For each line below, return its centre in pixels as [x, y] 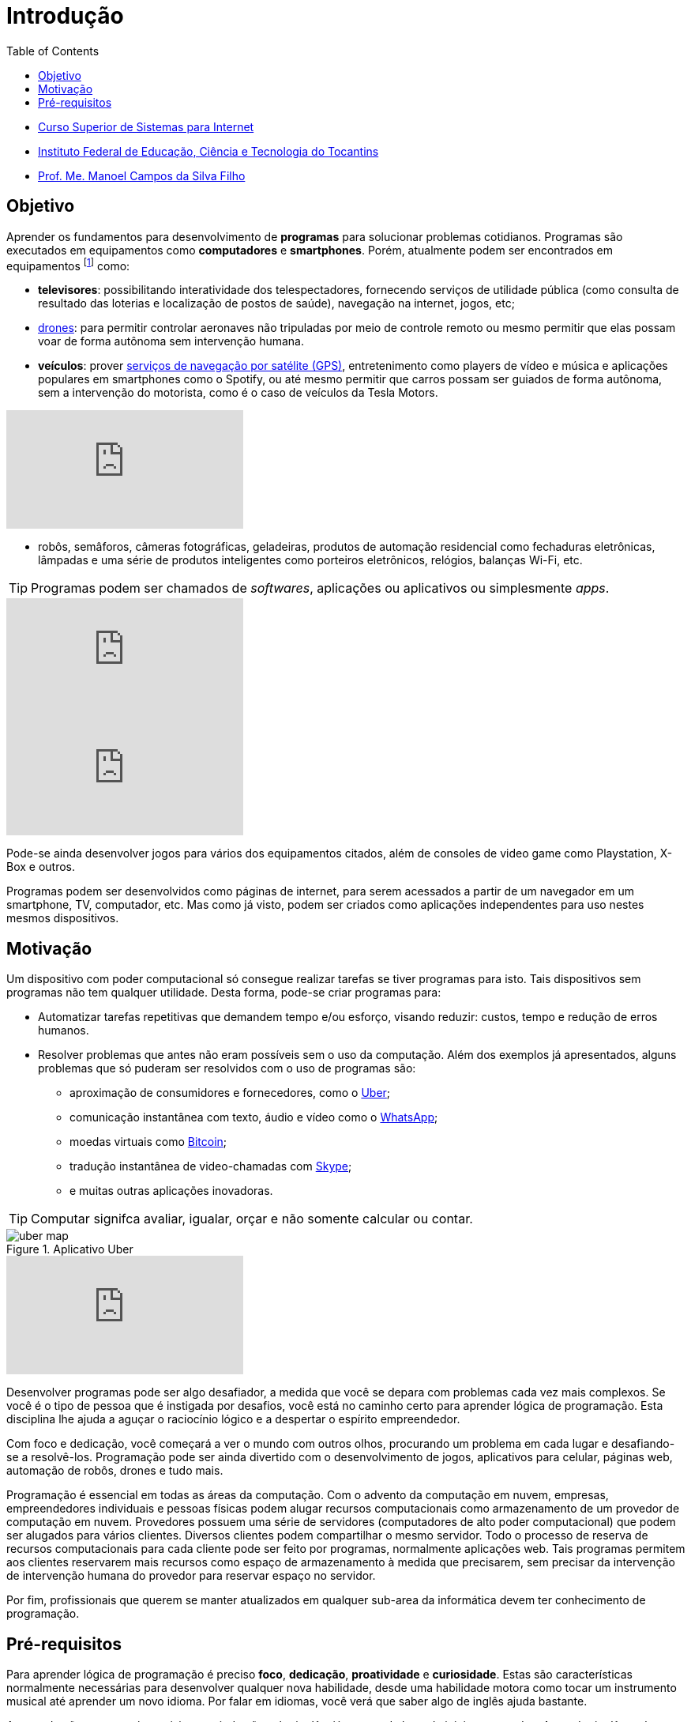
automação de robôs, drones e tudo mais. [115, 1471]
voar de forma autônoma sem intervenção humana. [171, 341]
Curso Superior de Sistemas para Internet [146, 126]
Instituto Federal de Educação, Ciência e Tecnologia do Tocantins [208, 151]
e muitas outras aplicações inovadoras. [171, 1191]
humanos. [64, 1031]
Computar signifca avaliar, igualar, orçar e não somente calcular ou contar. [252, 1219]
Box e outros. [41, 867]
